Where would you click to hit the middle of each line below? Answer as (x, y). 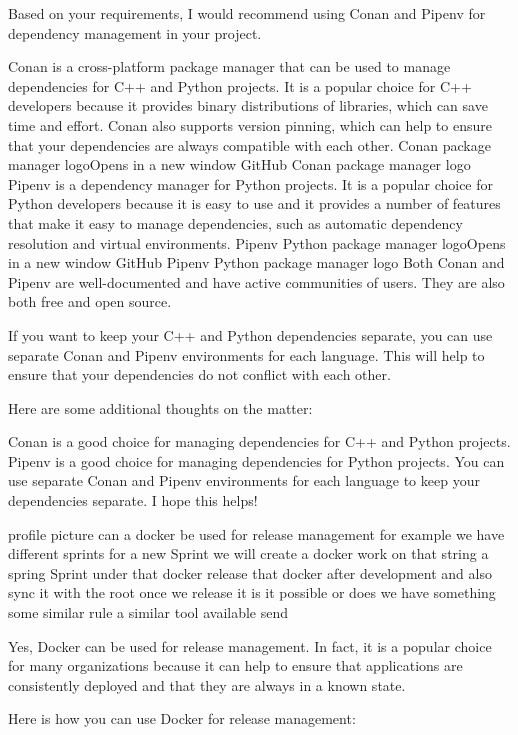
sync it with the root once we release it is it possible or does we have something (252, 592)
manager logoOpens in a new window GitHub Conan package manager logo (239, 164)
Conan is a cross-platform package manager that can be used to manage (229, 66)
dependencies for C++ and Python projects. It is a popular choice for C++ (240, 85)
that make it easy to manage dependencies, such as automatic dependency (235, 222)
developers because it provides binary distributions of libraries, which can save (248, 105)
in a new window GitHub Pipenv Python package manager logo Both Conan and (256, 262)
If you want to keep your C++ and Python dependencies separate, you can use (250, 334)
